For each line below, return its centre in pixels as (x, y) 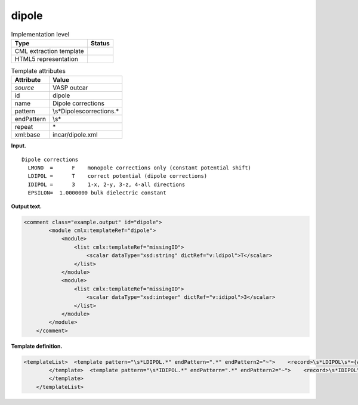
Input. (18, 146)
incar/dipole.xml (75, 135)
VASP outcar (70, 88)
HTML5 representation (47, 58)
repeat (24, 127)
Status (100, 43)
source (24, 88)
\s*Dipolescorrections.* (86, 112)
